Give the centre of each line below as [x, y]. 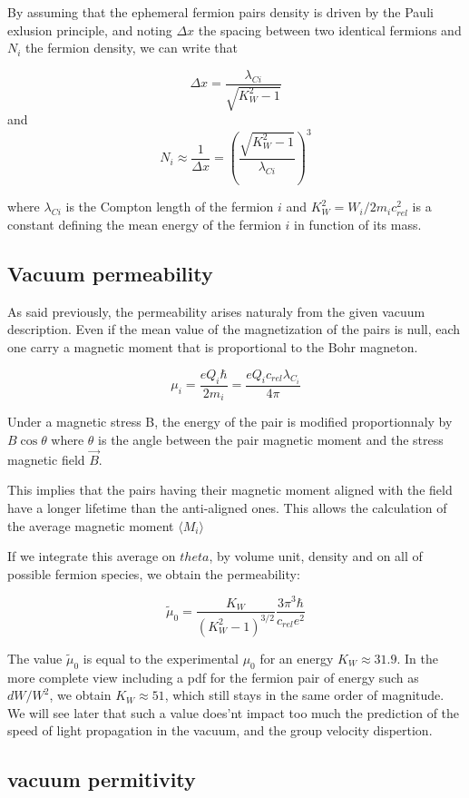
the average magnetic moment [91, 525]
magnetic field [46, 459]
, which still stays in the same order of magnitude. [304, 695]
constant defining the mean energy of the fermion [144, 224]
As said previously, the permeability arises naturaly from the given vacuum [216, 311]
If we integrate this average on [92, 556]
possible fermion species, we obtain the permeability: [154, 573]
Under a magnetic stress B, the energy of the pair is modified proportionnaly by [230, 422]
